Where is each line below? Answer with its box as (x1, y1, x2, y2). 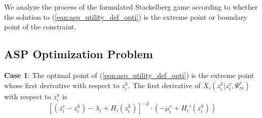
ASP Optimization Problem (4, 46, 153, 62)
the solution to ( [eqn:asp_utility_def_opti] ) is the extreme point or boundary (4, 11, 247, 22)
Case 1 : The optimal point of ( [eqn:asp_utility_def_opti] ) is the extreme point (4, 69, 254, 80)
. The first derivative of (128, 80, 200, 90)
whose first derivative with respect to (4, 80, 120, 90)
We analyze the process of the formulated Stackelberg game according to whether (4, 2, 258, 12)
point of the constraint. (4, 21, 76, 32)
